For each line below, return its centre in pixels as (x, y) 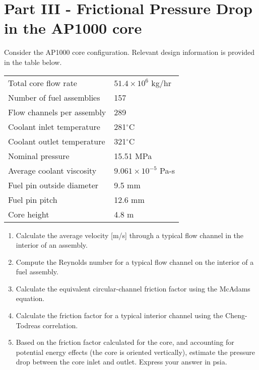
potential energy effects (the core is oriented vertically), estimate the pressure (136, 352)
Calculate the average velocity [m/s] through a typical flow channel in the (130, 235)
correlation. (60, 325)
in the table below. (33, 62)
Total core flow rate (43, 83)
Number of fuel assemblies (54, 97)
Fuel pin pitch (33, 199)
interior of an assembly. (52, 245)
